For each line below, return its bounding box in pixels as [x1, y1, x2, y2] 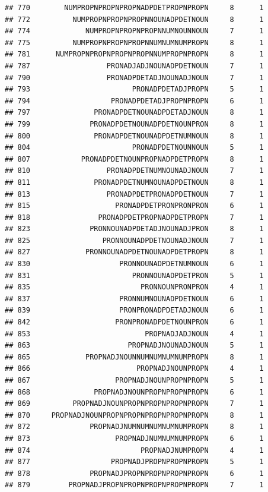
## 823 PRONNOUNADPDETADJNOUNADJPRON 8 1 [5, 225, 264, 234]
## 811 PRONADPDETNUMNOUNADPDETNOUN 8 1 [5, 178, 264, 187]
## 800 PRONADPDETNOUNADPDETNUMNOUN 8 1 [5, 131, 264, 140]
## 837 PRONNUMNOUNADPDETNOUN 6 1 [5, 294, 264, 303]
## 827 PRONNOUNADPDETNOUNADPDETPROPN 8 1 [5, 248, 264, 257]
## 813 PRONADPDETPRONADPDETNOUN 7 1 [5, 190, 264, 198]
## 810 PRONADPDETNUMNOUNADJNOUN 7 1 [5, 166, 264, 175]
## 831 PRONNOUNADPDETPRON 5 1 [5, 271, 264, 280]
